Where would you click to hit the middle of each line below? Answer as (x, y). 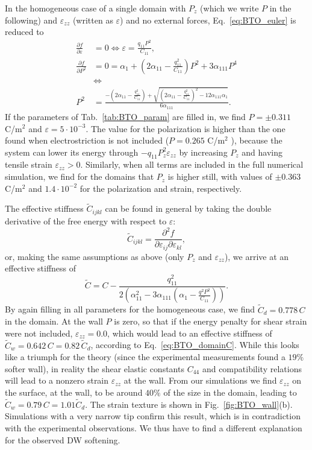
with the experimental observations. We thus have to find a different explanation (154, 428)
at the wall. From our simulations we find (200, 380)
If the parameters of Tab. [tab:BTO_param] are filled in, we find (125, 116)
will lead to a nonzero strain (57, 380)
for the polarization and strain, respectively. (161, 188)
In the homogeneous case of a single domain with (95, 8)
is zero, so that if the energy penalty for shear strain (211, 321)
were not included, (39, 333)
